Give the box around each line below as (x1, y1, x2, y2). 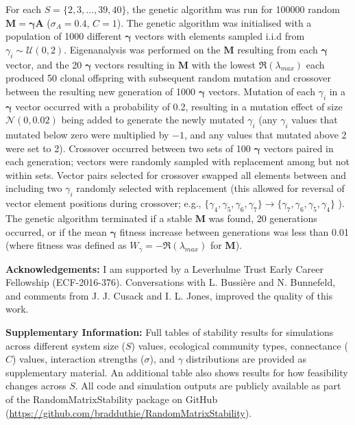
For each (5, 2, 41, 16)
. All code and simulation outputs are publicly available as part (75, 378, 341, 393)
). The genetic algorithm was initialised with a (117, 15, 312, 29)
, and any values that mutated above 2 (184, 127, 347, 141)
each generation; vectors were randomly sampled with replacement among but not (5, 154, 350, 169)
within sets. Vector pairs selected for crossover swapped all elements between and (5, 167, 346, 182)
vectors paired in (263, 141, 334, 155)
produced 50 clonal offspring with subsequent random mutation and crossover (5, 71, 332, 85)
